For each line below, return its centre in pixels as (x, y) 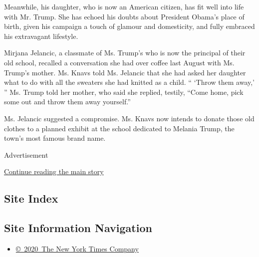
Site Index (31, 198)
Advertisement (26, 154)
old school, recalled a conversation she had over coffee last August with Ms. (119, 62)
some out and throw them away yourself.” (67, 102)
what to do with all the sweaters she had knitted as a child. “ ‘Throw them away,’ (129, 82)
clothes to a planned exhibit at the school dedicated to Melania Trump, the (119, 128)
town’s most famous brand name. (55, 138)
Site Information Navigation (78, 228)
